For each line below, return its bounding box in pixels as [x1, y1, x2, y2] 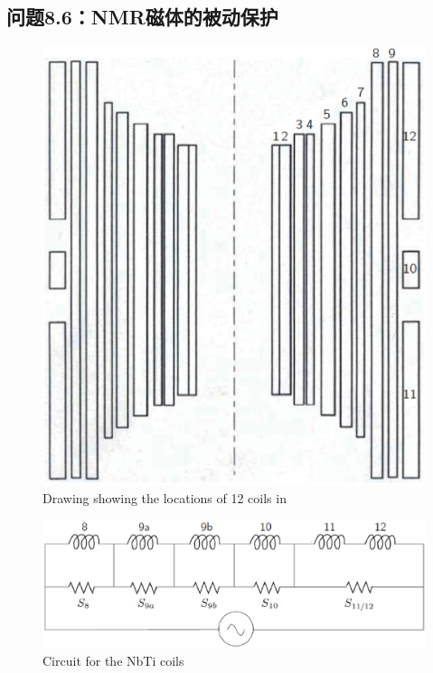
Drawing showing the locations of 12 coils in [42, 488, 287, 507]
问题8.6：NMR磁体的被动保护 [6, 3, 278, 31]
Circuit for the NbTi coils [42, 651, 184, 670]
